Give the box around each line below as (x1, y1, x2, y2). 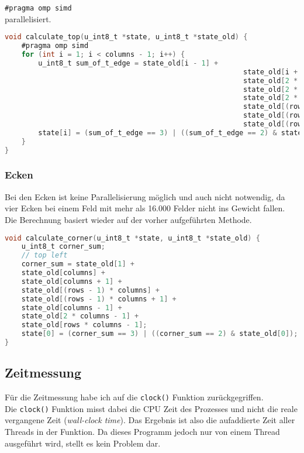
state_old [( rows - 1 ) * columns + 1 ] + (21, 294, 177, 303)
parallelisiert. (5, 12, 51, 25)
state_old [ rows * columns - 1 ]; (21, 321, 147, 330)
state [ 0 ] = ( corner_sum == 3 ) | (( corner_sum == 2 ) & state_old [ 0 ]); (21, 330, 298, 338)
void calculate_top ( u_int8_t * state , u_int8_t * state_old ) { (5, 33, 248, 42)
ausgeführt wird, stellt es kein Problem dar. (5, 437, 161, 449)
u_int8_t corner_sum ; (21, 242, 105, 251)
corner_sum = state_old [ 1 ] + (21, 260, 135, 269)
